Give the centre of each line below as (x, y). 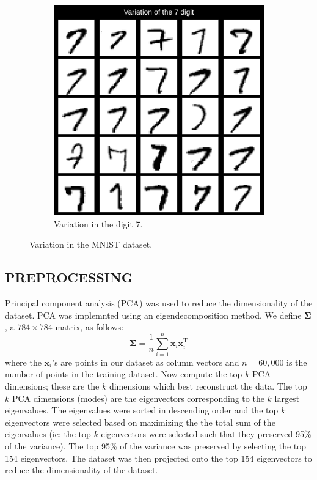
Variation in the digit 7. (98, 223)
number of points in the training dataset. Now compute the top (124, 374)
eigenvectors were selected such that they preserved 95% (206, 434)
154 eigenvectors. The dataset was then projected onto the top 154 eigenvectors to (158, 458)
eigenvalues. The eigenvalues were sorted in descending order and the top (142, 410)
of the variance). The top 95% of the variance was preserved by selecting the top (156, 446)
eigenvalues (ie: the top (48, 434)
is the (297, 362)
